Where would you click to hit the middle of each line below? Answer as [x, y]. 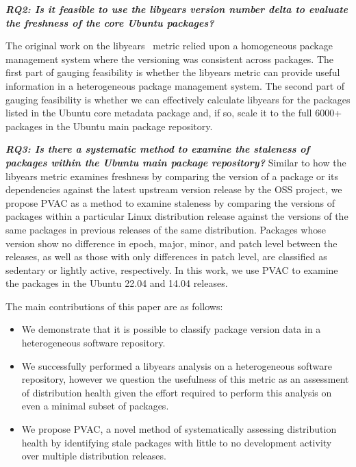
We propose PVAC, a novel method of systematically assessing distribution [179, 429]
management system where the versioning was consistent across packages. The [170, 59]
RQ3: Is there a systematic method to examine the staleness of [158, 149]
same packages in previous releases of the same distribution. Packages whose [166, 229]
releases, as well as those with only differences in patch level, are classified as [166, 256]
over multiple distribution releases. [94, 456]
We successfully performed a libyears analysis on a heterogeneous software [177, 365]
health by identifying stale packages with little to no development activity [177, 442]
